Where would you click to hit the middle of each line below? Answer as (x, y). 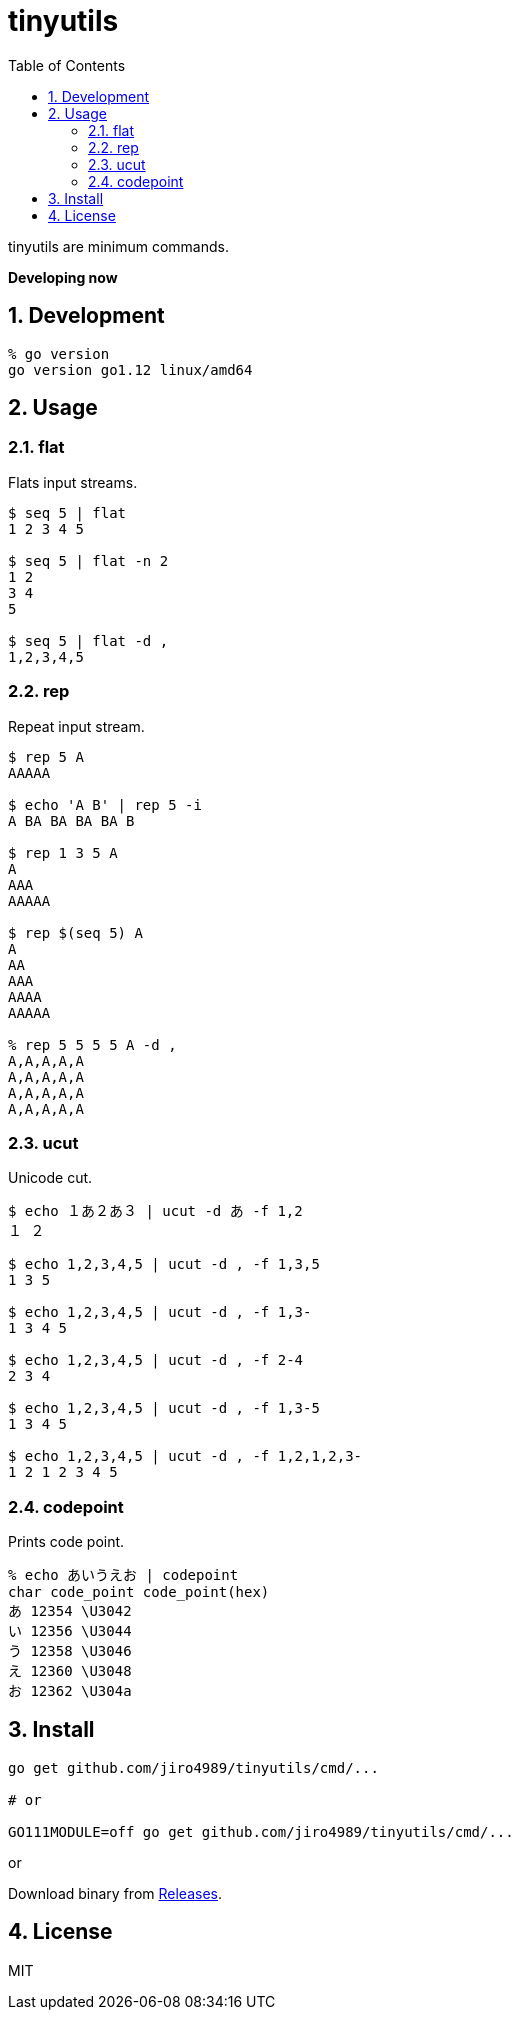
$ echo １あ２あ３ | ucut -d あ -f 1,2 (155, 1211)
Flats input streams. (73, 482)
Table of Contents (67, 65)
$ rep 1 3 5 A (63, 852)
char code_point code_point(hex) (139, 1592)
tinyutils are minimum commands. (118, 246)
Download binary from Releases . (115, 1893)
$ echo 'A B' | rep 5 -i (105, 804)
